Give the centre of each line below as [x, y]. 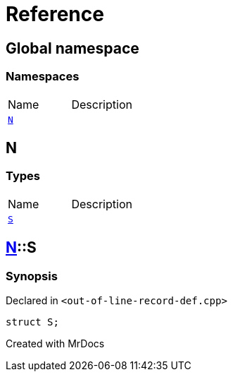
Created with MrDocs [55, 343]
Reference [55, 14]
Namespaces [43, 77]
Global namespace [73, 48]
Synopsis [32, 276]
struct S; [32, 322]
